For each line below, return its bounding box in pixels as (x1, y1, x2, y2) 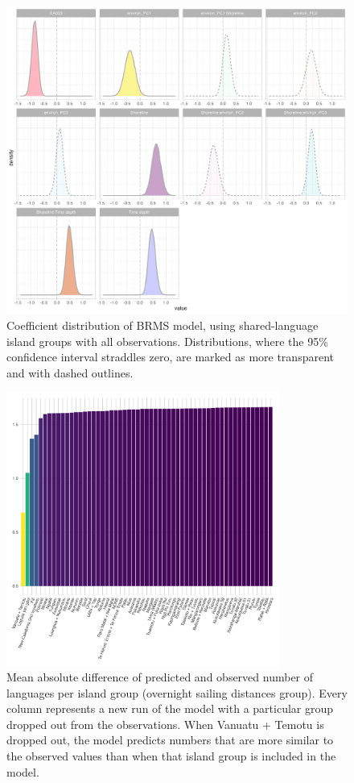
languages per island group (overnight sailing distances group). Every (6, 684, 348, 701)
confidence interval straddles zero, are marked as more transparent (6, 348, 334, 365)
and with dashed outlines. (6, 364, 134, 381)
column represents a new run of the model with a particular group (6, 700, 334, 717)
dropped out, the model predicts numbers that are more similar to (6, 731, 334, 748)
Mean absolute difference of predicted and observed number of (6, 668, 314, 685)
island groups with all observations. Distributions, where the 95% (6, 332, 328, 349)
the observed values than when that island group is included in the (6, 748, 336, 764)
